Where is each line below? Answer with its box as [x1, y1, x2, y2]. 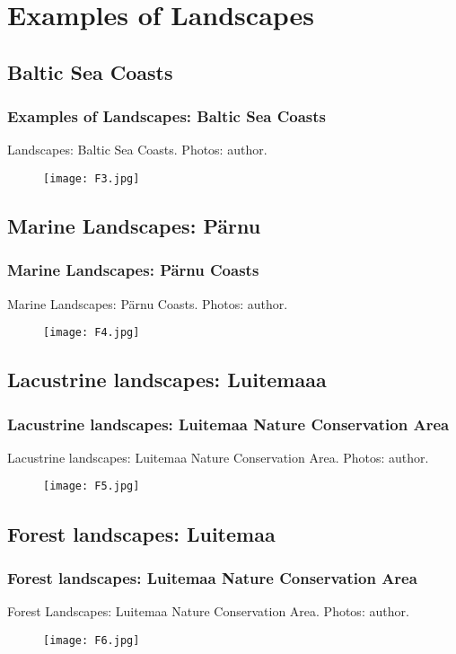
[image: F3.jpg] [43, 172, 140, 185]
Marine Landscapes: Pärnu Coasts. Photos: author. [7, 294, 288, 313]
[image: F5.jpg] [43, 480, 140, 493]
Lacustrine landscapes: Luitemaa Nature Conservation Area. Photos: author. [7, 447, 429, 466]
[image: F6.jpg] [43, 633, 140, 647]
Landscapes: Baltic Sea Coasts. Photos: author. [7, 140, 267, 159]
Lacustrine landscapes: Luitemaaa [7, 366, 327, 393]
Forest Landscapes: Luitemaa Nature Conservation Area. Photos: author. [7, 602, 409, 621]
